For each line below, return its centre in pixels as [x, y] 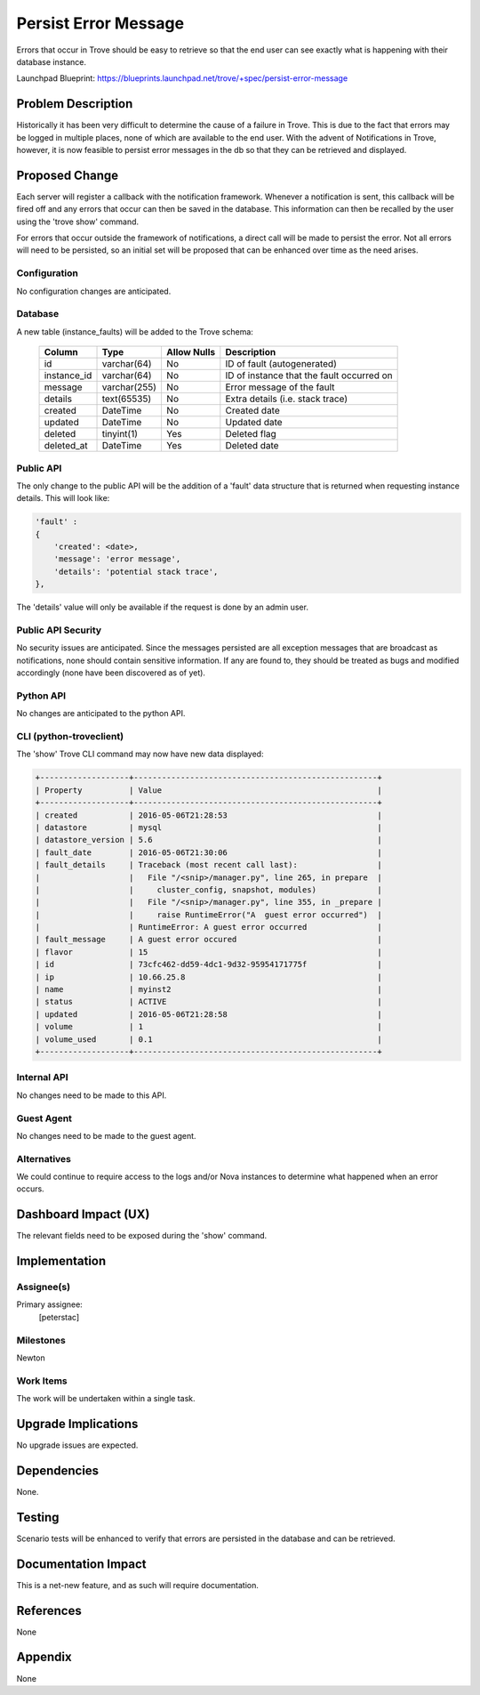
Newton [31, 1358]
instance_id [68, 375]
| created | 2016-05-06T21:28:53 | [208, 815]
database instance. [52, 61]
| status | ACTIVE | [208, 1002]
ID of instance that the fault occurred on [309, 375]
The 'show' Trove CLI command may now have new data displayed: [140, 754]
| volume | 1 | [208, 1027]
